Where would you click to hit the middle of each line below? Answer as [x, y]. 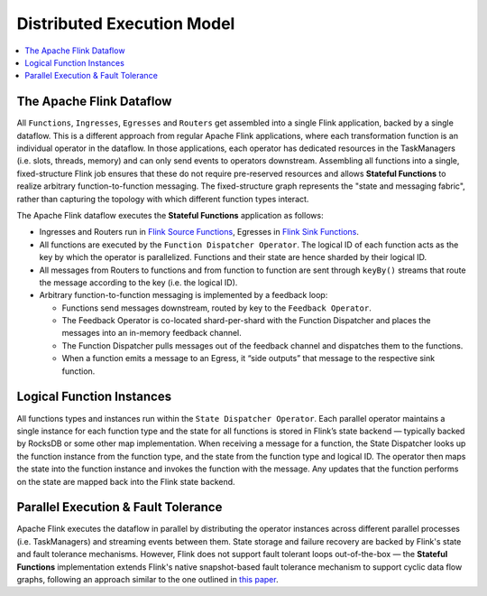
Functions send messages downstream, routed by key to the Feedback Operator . [216, 308]
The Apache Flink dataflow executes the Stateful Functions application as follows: [170, 215]
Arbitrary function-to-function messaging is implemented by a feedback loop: [184, 295]
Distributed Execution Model [126, 23]
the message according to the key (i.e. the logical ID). [138, 282]
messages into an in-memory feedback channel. [152, 333]
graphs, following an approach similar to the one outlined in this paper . [147, 579]
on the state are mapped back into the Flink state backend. [126, 481]
